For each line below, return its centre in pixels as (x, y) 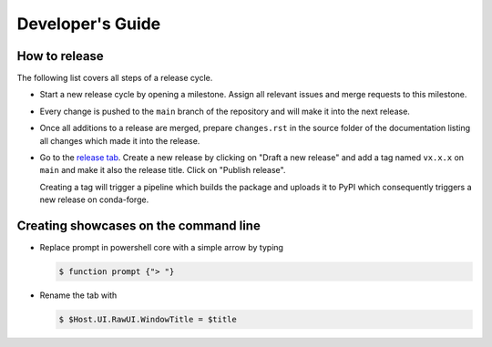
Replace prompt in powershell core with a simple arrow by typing (162, 248)
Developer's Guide (89, 24)
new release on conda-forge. (94, 199)
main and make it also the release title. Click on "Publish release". (163, 170)
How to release (60, 56)
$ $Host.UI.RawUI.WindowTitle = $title (148, 320)
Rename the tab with (78, 295)
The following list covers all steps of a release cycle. (115, 78)
